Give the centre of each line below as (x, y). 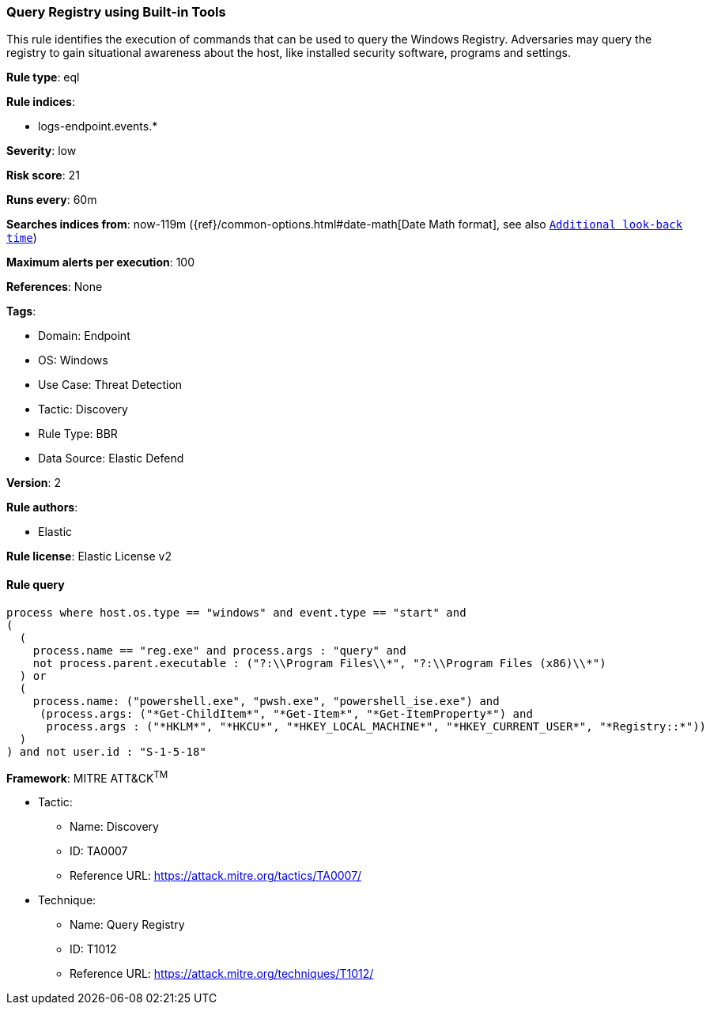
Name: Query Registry (127, 925)
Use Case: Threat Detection (110, 385)
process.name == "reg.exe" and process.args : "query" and (219, 650)
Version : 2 (34, 483)
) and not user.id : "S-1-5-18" (106, 751)
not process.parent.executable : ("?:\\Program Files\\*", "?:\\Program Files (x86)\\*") (319, 663)
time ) (22, 238)
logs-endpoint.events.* (98, 126)
